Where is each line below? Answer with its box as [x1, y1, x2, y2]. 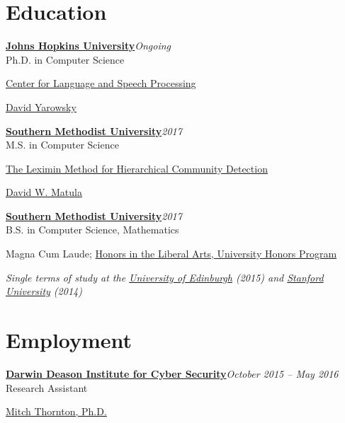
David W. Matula [6, 185, 82, 199]
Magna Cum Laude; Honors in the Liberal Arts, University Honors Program [6, 246, 337, 261]
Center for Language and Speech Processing [6, 76, 196, 91]
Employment [6, 325, 132, 354]
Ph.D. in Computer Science [6, 52, 125, 66]
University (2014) [6, 284, 82, 299]
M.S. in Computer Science [6, 137, 119, 152]
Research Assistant [6, 380, 88, 395]
